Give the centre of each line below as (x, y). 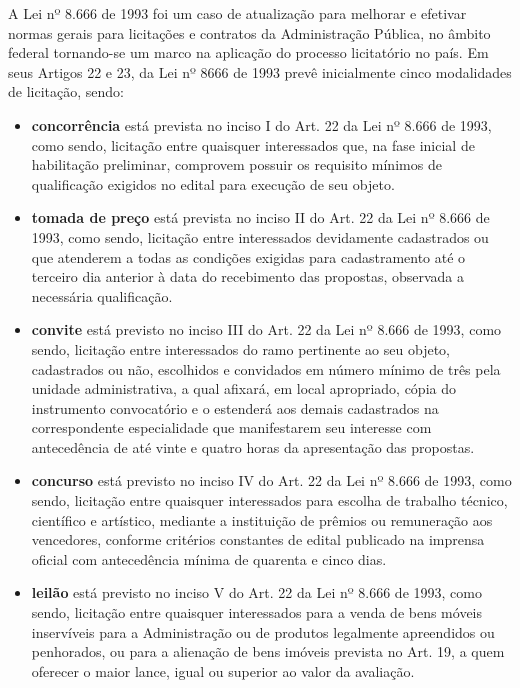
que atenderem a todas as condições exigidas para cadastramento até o (248, 256)
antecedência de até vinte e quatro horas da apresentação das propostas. (253, 446)
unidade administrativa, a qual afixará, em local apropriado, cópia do (243, 388)
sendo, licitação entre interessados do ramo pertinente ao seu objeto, (240, 348)
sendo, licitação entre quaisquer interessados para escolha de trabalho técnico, (269, 500)
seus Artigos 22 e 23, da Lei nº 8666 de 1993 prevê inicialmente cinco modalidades (260, 71)
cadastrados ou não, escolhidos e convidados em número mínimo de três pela (266, 368)
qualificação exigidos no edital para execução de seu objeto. (213, 183)
